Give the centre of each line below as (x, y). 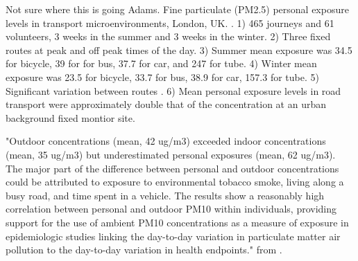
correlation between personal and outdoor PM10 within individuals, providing (171, 209)
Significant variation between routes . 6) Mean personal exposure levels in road (173, 90)
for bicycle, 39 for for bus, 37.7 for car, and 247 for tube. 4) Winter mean (161, 63)
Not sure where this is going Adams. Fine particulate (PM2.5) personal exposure (177, 9)
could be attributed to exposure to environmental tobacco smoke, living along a (175, 182)
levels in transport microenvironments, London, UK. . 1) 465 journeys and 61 (170, 22)
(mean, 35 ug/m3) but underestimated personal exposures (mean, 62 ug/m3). (171, 154)
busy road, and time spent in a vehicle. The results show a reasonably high (165, 195)
